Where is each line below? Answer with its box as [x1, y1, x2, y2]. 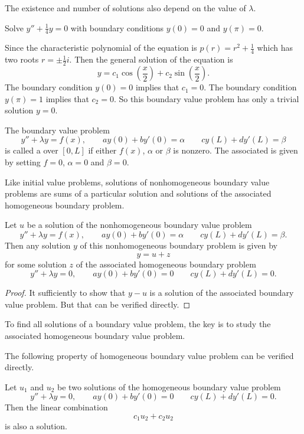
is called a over [5, 144, 58, 156]
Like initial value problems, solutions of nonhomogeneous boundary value [5, 175, 270, 188]
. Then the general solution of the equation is [69, 53, 233, 66]
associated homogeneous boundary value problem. [5, 329, 185, 341]
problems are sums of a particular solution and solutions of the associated [5, 187, 272, 200]
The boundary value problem [5, 123, 110, 136]
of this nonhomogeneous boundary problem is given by [80, 239, 277, 252]
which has [257, 41, 293, 54]
